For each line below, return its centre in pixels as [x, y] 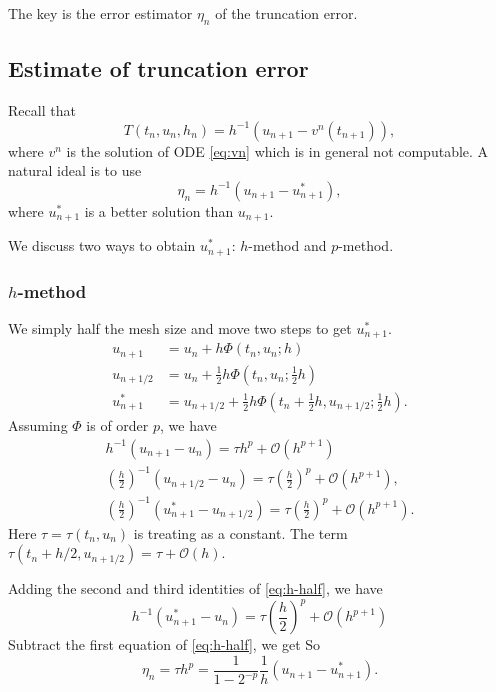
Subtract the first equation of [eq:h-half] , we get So [164, 644]
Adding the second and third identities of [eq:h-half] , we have [195, 588]
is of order [117, 424]
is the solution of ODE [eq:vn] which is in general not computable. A [277, 150]
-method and [287, 245]
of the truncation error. [286, 13]
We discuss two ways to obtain [102, 245]
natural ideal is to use [75, 170]
